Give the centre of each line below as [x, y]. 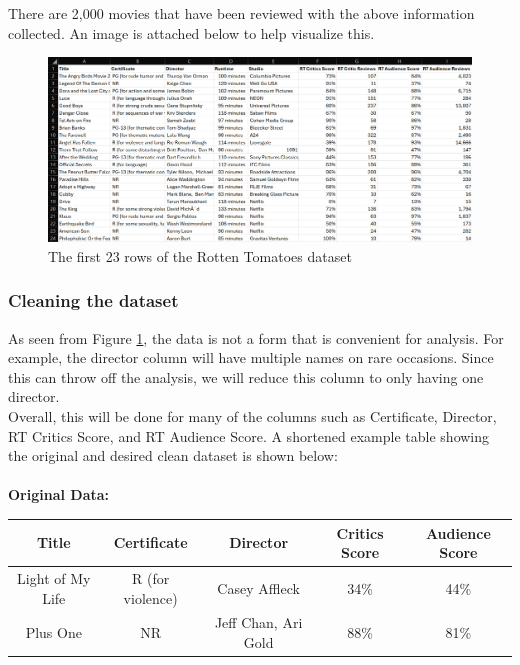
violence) [150, 597]
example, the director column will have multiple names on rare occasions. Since [251, 357]
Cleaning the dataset [93, 300]
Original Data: [59, 494]
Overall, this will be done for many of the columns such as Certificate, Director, [252, 416]
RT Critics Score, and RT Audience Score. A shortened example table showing [249, 435]
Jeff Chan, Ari [258, 622]
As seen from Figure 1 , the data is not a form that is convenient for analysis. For [256, 337]
